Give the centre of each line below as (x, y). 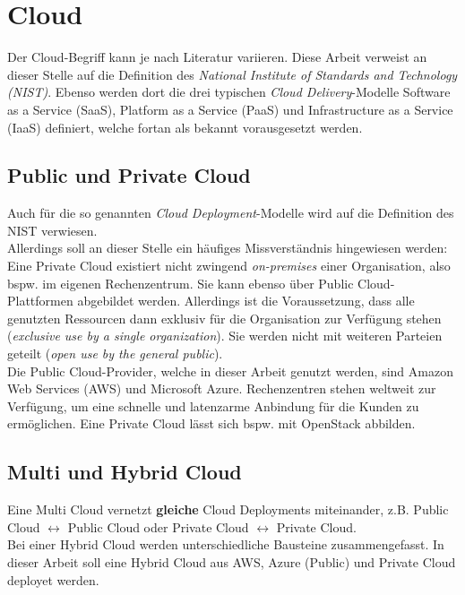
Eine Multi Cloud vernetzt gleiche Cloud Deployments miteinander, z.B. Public (228, 509)
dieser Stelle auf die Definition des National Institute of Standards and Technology (232, 74)
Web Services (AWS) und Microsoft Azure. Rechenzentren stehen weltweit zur (222, 388)
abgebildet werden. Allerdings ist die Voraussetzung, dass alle (246, 301)
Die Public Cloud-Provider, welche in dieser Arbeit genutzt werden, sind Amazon (230, 371)
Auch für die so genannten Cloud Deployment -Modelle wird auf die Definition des (231, 213)
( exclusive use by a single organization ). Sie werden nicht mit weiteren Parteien (225, 336)
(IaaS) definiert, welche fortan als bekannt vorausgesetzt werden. (185, 127)
